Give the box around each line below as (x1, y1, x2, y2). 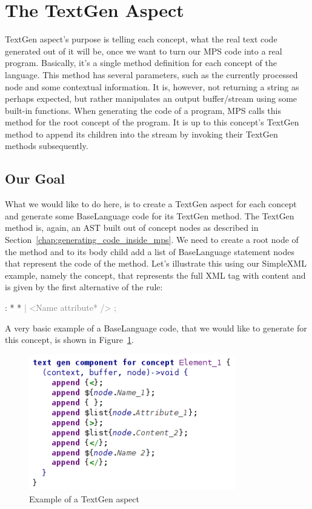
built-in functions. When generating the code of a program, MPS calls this (5, 104, 281, 116)
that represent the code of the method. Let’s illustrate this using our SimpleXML (5, 257, 307, 270)
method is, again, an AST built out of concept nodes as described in (5, 221, 259, 234)
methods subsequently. (5, 139, 88, 152)
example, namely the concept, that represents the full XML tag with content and (5, 268, 306, 281)
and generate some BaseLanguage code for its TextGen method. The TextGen (5, 209, 294, 222)
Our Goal (5, 169, 65, 188)
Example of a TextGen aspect (29, 492, 139, 505)
